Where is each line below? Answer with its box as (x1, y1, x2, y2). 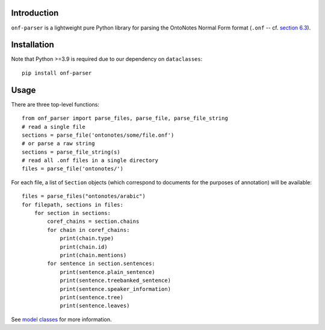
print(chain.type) (60, 235, 114, 242)
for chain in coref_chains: (47, 226, 130, 233)
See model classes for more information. (11, 316, 112, 323)
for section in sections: (34, 210, 111, 217)
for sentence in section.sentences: (47, 260, 156, 267)
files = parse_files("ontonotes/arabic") (22, 193, 146, 200)
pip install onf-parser (22, 69, 92, 76)
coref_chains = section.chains (47, 218, 140, 225)
